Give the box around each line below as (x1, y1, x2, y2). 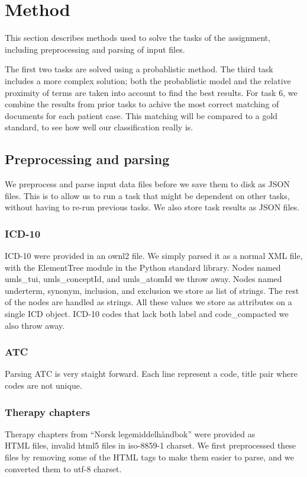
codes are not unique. (5, 379, 82, 392)
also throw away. (5, 319, 65, 331)
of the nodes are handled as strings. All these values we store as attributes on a (5, 296, 292, 308)
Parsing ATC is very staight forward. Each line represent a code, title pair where (5, 367, 298, 380)
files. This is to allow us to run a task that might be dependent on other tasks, (5, 189, 290, 201)
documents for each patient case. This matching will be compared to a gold (5, 109, 278, 121)
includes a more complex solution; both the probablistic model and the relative (5, 74, 291, 87)
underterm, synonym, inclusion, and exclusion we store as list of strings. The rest (5, 284, 299, 296)
